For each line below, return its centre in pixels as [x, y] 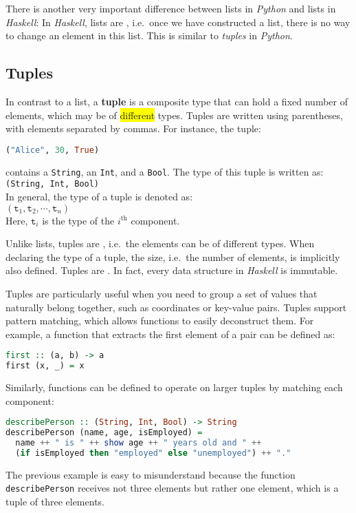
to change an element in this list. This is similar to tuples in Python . [149, 35]
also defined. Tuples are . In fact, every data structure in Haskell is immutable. [172, 270]
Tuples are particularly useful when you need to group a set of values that [162, 293]
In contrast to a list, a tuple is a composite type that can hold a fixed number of [177, 101]
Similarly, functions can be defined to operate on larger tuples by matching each [174, 387]
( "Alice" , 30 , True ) [53, 150]
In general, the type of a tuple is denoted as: [99, 196]
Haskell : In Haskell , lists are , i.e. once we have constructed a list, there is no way [178, 22]
